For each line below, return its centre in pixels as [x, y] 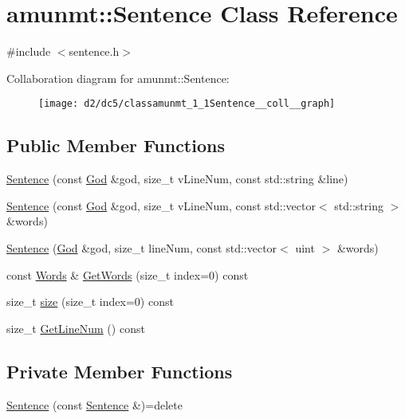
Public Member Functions [116, 145]
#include [29, 51]
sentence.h [94, 51]
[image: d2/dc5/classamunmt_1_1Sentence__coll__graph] [187, 104]
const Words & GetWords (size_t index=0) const [128, 274]
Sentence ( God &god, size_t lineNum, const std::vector [142, 247]
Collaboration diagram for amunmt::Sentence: [118, 78]
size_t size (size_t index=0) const [90, 302]
